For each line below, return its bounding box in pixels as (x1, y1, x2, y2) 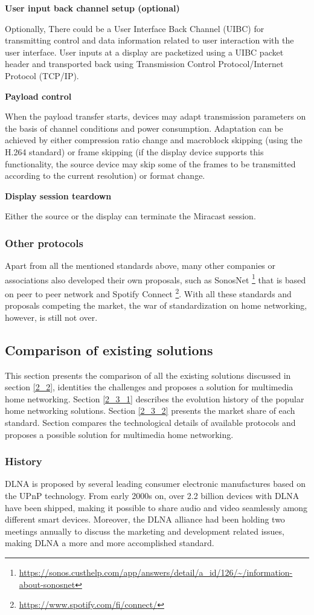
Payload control (5, 89, 72, 102)
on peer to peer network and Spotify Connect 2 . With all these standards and (5, 285, 292, 300)
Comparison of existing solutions (5, 340, 213, 359)
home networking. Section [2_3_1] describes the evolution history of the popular (5, 392, 304, 405)
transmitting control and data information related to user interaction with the (5, 34, 294, 47)
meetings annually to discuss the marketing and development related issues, (5, 524, 284, 537)
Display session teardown (5, 189, 112, 202)
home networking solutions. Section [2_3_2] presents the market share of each (5, 404, 295, 417)
